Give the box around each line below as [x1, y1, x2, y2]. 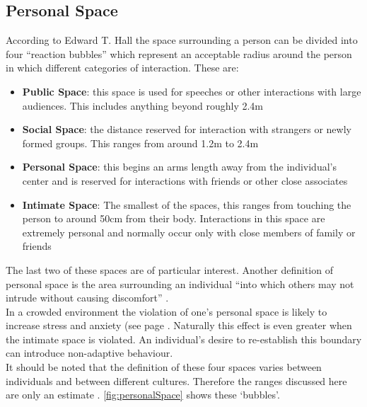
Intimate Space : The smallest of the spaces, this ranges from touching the [22, 197, 351, 212]
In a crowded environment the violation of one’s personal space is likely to [6, 304, 327, 319]
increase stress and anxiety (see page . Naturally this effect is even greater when [6, 318, 352, 333]
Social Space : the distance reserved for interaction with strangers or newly [22, 122, 351, 137]
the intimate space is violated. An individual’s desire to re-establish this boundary [6, 331, 362, 346]
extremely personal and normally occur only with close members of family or [22, 224, 356, 239]
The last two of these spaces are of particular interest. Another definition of [6, 262, 333, 277]
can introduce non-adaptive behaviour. [6, 345, 173, 360]
